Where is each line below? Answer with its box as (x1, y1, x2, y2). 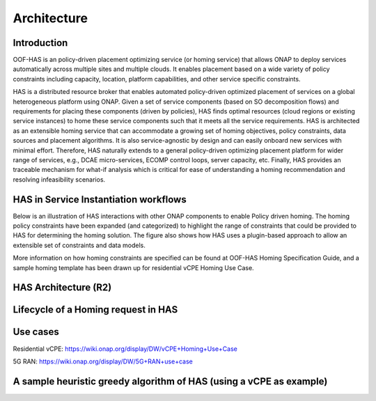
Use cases (13, 326, 59, 338)
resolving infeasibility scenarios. (13, 175, 106, 184)
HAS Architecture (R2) (13, 282, 112, 294)
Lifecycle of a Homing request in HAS (13, 304, 178, 316)
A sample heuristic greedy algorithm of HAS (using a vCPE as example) (13, 375, 328, 387)
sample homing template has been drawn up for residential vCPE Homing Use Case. (13, 263, 254, 272)
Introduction (13, 37, 68, 49)
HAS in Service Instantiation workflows (13, 194, 187, 205)
